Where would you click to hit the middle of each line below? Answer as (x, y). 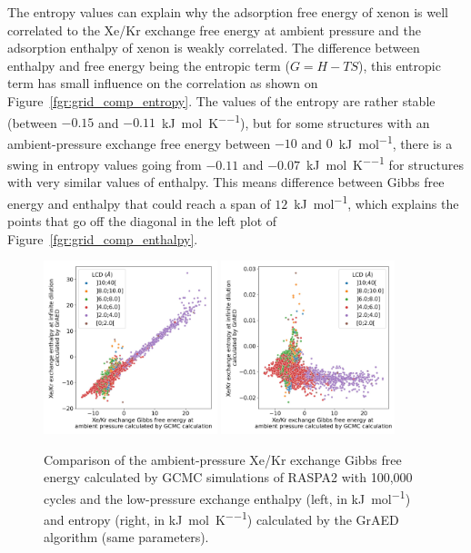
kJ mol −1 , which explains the (376, 202)
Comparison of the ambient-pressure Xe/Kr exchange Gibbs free (223, 459)
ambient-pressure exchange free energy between (139, 143)
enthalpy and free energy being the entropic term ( (149, 65)
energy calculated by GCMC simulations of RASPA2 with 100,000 (228, 477)
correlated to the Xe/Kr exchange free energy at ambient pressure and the (214, 30)
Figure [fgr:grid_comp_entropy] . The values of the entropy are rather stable (221, 100)
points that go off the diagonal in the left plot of (142, 221)
